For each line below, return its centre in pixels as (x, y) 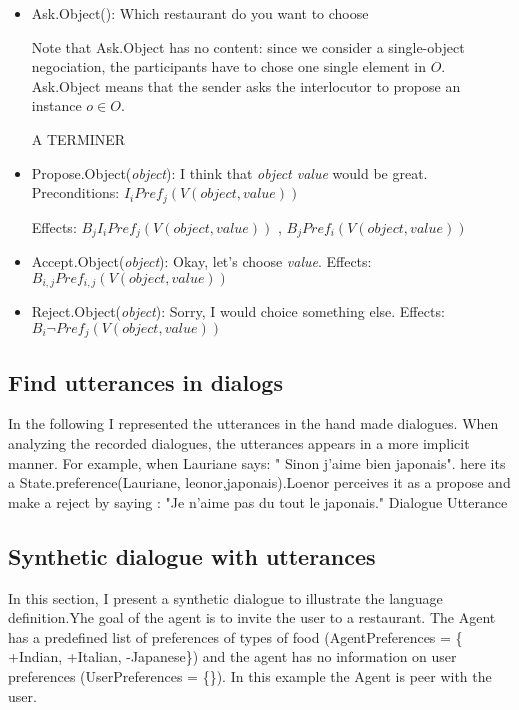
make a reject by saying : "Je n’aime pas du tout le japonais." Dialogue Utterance (258, 501)
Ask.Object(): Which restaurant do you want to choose (200, 13)
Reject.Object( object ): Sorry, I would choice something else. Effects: (238, 311)
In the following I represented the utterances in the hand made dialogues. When (253, 423)
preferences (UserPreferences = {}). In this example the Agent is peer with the (250, 675)
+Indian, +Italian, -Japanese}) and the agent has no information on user (232, 656)
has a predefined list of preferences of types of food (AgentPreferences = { (235, 636)
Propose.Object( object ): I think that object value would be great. (229, 172)
